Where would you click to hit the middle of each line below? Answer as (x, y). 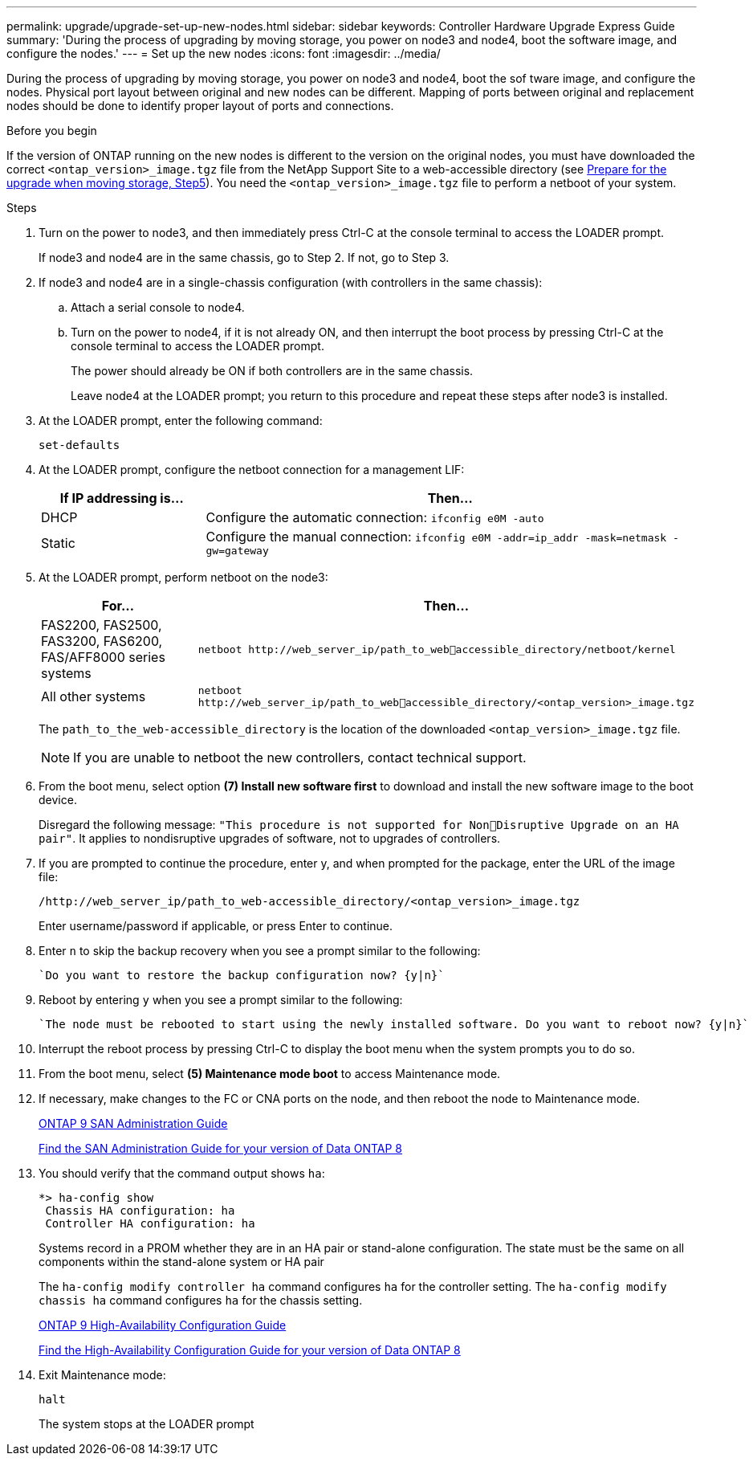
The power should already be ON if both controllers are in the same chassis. (272, 371)
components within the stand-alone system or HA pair (181, 1262)
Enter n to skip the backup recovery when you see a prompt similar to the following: (260, 951)
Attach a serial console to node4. (158, 307)
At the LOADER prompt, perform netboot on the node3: (183, 577)
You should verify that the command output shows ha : (182, 1173)
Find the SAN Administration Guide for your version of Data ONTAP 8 (221, 1148)
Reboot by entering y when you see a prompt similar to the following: (221, 1000)
